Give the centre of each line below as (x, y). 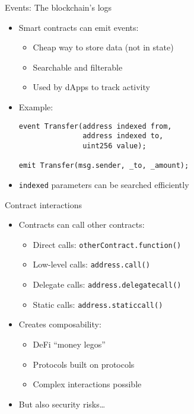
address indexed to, (123, 136)
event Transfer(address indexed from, (95, 126)
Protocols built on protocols (84, 364)
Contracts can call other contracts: (82, 224)
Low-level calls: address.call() (91, 264)
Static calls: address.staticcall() (98, 304)
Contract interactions (44, 204)
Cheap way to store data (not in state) (103, 47)
